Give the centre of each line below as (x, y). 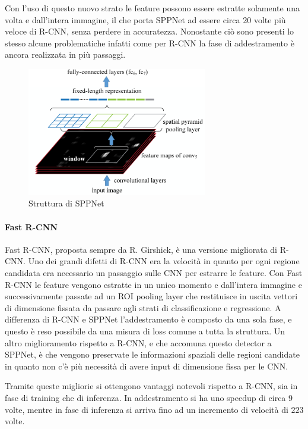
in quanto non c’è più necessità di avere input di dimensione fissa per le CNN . (147, 366)
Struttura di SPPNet (66, 203)
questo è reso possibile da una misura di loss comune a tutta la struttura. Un (145, 331)
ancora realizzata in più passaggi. (65, 54)
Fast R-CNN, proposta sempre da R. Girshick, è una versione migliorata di (141, 249)
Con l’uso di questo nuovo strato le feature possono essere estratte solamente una (153, 8)
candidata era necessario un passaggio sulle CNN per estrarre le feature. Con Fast (154, 272)
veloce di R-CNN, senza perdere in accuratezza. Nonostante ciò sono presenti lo (150, 31)
